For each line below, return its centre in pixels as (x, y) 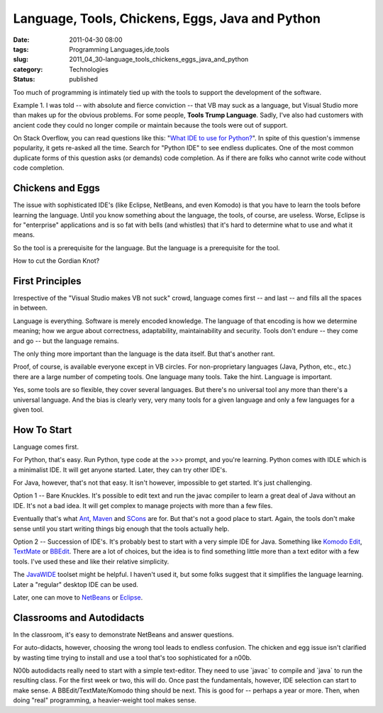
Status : (24, 79)
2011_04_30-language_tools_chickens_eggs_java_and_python (159, 60)
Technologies (89, 69)
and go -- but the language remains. (66, 341)
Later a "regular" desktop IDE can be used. (76, 584)
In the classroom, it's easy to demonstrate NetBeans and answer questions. (123, 634)
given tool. (28, 409)
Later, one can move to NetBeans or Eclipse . (78, 597)
